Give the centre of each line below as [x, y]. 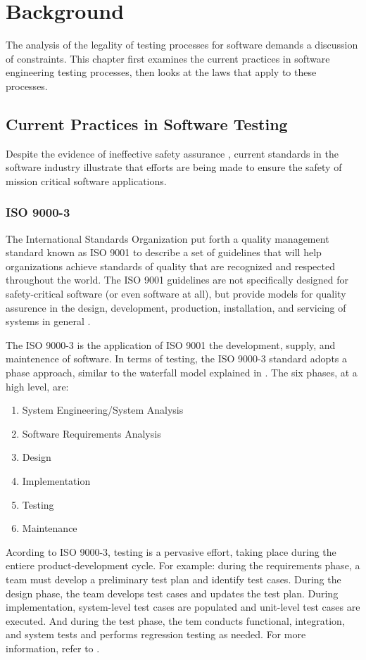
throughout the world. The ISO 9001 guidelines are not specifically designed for [177, 280]
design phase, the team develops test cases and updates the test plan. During [172, 593]
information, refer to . [53, 648]
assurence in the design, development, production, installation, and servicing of [176, 307]
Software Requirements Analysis [91, 433]
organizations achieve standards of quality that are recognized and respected [170, 266]
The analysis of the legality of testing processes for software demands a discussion [182, 45]
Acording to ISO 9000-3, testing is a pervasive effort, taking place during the [171, 551]
